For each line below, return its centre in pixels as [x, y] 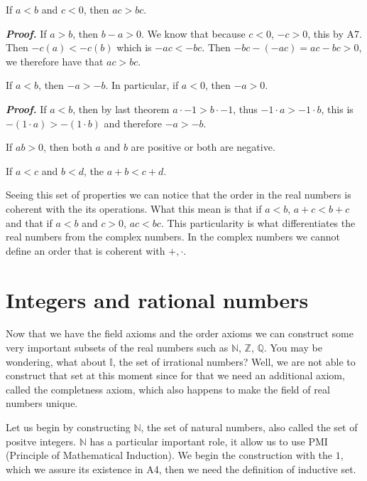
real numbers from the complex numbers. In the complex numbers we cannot [173, 237]
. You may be [293, 348]
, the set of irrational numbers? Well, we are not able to [234, 361]
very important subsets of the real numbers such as [117, 348]
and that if [29, 222]
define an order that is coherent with [86, 250]
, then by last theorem [121, 109]
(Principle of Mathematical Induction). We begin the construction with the [169, 455]
